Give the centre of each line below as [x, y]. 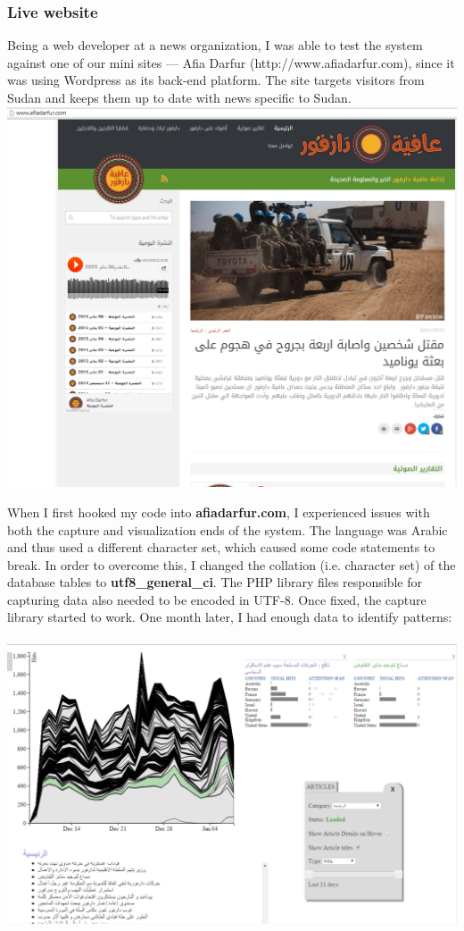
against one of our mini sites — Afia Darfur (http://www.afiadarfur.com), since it [231, 62]
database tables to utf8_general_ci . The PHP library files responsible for [215, 582]
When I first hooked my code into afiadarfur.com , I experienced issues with [219, 512]
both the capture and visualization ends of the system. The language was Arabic [228, 529]
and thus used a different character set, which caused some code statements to [221, 547]
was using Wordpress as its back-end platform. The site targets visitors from [216, 80]
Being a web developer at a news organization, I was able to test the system [215, 45]
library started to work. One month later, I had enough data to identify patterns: [230, 617]
